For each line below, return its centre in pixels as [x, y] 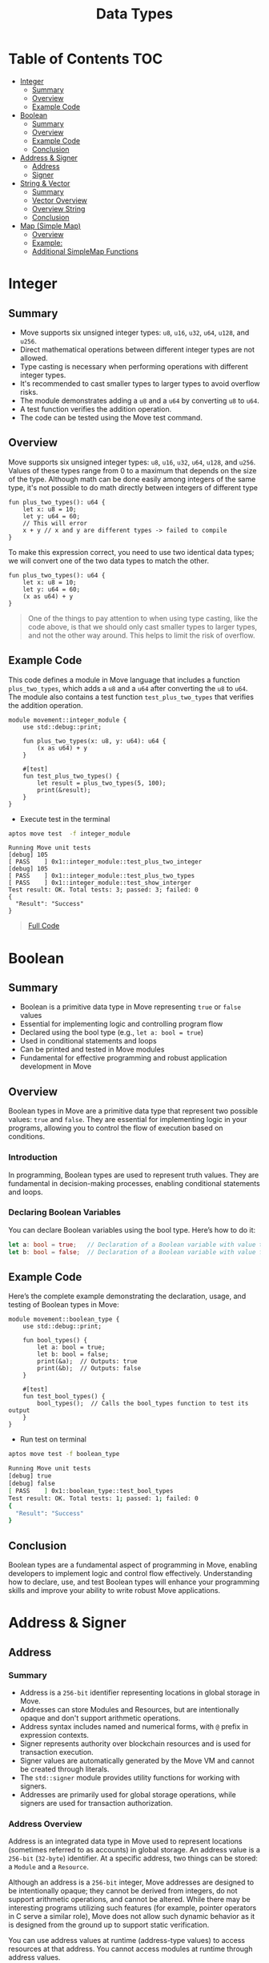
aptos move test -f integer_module [69, 834]
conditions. [27, 1136]
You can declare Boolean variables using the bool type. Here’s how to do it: [132, 1229]
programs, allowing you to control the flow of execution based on [116, 1128]
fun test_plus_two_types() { [71, 776]
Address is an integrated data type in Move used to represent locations [125, 1841]
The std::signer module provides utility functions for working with [130, 1777]
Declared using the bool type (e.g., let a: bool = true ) [112, 1032]
